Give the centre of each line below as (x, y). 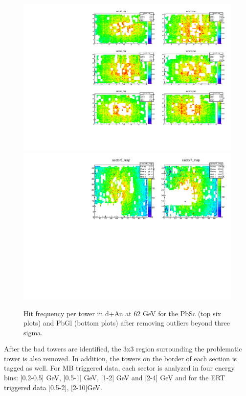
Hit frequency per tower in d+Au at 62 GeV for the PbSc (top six (122, 313)
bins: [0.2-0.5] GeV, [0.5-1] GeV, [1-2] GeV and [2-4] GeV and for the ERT (115, 378)
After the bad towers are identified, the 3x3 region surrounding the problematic (123, 349)
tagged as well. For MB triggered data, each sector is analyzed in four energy (119, 368)
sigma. (33, 332)
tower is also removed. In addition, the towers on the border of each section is (121, 358)
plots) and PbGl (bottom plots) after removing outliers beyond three (127, 323)
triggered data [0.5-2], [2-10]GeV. (53, 387)
